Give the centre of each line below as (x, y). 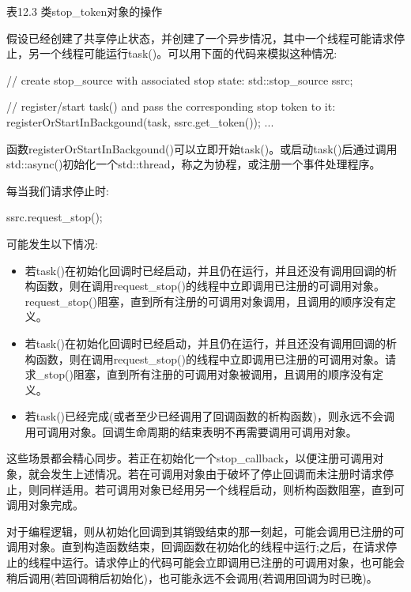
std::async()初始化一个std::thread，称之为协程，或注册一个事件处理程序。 (194, 164)
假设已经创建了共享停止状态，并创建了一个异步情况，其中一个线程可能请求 (200, 38)
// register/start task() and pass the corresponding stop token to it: (171, 106)
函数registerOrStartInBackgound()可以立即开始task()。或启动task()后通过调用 (202, 148)
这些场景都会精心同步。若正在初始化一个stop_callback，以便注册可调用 (190, 458)
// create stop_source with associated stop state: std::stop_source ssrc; (180, 79)
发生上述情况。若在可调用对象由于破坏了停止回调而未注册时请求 (216, 474)
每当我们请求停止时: (58, 190)
